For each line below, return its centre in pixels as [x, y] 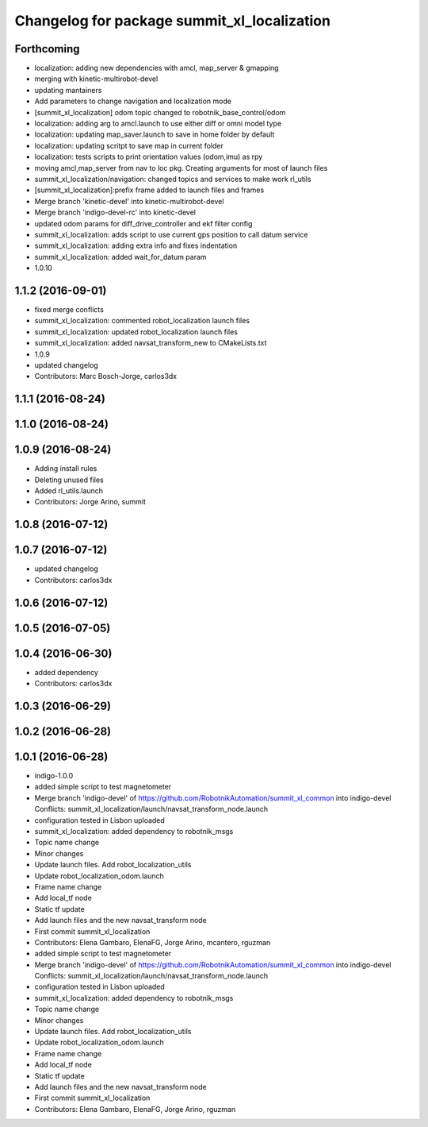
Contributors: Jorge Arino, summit [90, 502]
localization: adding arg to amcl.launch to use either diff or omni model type [158, 124]
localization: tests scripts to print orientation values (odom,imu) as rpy [149, 157]
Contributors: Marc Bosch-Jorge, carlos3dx [106, 376]
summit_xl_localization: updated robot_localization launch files [136, 332]
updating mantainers [68, 90]
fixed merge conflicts [69, 309]
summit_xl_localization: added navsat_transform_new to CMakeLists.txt [151, 343]
